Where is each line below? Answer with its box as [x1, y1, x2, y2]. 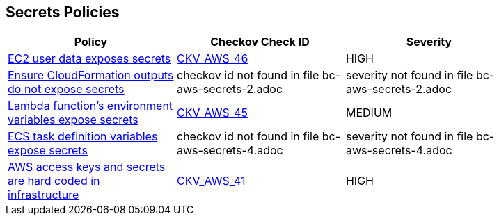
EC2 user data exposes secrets [8, 51, 171, 66]
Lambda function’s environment [8, 99, 173, 113]
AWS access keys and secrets [8, 160, 166, 174]
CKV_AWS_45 [176, 106, 248, 120]
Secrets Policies [6, 3, 120, 21]
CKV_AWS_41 [176, 174, 246, 188]
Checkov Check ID [210, 35, 310, 49]
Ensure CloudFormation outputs [8, 68, 174, 83]
